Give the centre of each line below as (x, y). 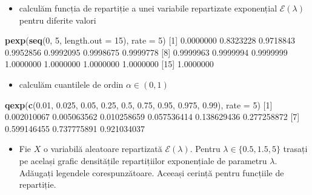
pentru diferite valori (58, 20)
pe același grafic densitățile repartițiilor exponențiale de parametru (143, 160)
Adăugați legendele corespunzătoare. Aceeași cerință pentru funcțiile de (151, 172)
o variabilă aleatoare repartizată (103, 149)
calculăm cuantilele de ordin (71, 84)
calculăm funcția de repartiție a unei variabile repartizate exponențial (148, 8)
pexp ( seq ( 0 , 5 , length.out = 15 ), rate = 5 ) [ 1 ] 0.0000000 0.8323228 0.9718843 (150, 40)
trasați (295, 149)
